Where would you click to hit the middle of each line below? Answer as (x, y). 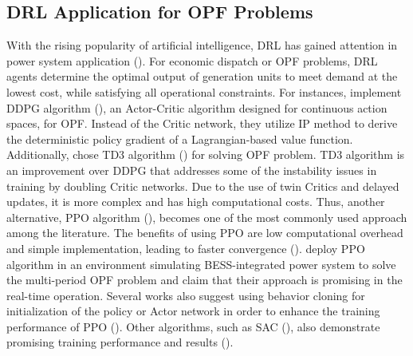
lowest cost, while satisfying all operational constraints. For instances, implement (204, 91)
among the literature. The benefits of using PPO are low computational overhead (205, 233)
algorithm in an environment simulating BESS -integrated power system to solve (201, 264)
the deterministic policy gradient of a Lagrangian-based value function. (180, 138)
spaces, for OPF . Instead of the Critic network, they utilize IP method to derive (202, 123)
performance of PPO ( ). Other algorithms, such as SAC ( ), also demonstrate (193, 326)
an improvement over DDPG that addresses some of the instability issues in (192, 170)
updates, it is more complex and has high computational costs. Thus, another (196, 202)
